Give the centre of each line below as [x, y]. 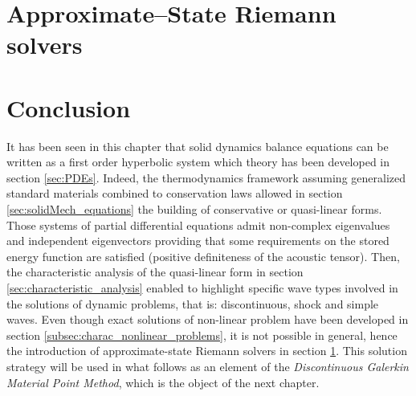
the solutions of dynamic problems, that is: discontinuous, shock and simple [193, 303]
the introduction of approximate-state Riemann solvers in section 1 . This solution [207, 351]
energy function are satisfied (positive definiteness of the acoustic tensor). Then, [203, 256]
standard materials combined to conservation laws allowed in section [175, 193]
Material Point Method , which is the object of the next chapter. [163, 382]
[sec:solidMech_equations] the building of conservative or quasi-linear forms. [194, 209]
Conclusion [69, 107]
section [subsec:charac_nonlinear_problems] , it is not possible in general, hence [202, 335]
